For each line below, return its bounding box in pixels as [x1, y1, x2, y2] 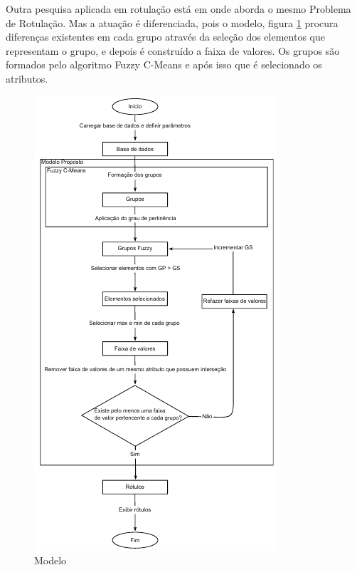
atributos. [6, 71, 48, 85]
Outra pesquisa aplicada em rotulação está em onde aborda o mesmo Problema [6, 1, 351, 16]
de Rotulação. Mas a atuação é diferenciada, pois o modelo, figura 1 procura [6, 15, 339, 30]
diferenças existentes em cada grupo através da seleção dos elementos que [6, 29, 325, 44]
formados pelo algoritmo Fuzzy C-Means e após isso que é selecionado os [6, 57, 322, 72]
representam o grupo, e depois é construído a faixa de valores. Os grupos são [6, 43, 340, 58]
